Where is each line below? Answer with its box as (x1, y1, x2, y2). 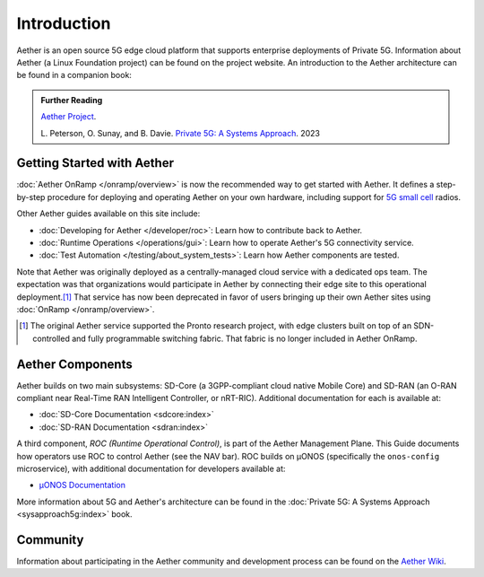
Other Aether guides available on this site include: (16, 208, 201, 219)
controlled (32, 333, 71, 344)
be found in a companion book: (16, 70, 132, 81)
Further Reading (40, 94, 103, 105)
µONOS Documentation (39, 480, 125, 491)
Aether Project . (40, 111, 97, 122)
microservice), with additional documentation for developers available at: (16, 463, 286, 474)
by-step (16, 191, 46, 202)
